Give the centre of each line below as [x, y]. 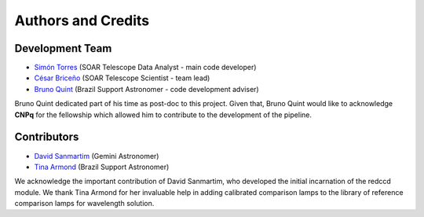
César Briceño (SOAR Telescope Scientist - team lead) [122, 78]
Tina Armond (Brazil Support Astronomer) [102, 167]
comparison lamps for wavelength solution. [84, 204]
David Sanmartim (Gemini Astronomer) [97, 156]
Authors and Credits [82, 20]
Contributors [47, 137]
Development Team [63, 48]
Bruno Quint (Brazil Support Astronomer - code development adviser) [146, 89]
